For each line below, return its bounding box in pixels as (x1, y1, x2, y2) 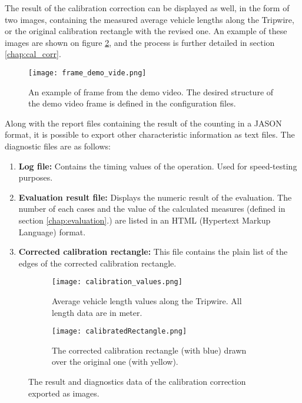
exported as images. (28, 387, 99, 399)
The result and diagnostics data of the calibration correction (28, 375, 246, 388)
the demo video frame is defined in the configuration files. (28, 97, 236, 109)
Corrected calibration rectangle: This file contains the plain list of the (18, 245, 288, 258)
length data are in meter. (52, 306, 142, 318)
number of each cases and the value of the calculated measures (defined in (18, 202, 286, 215)
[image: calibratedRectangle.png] (52, 327, 187, 336)
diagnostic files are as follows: (5, 140, 111, 152)
